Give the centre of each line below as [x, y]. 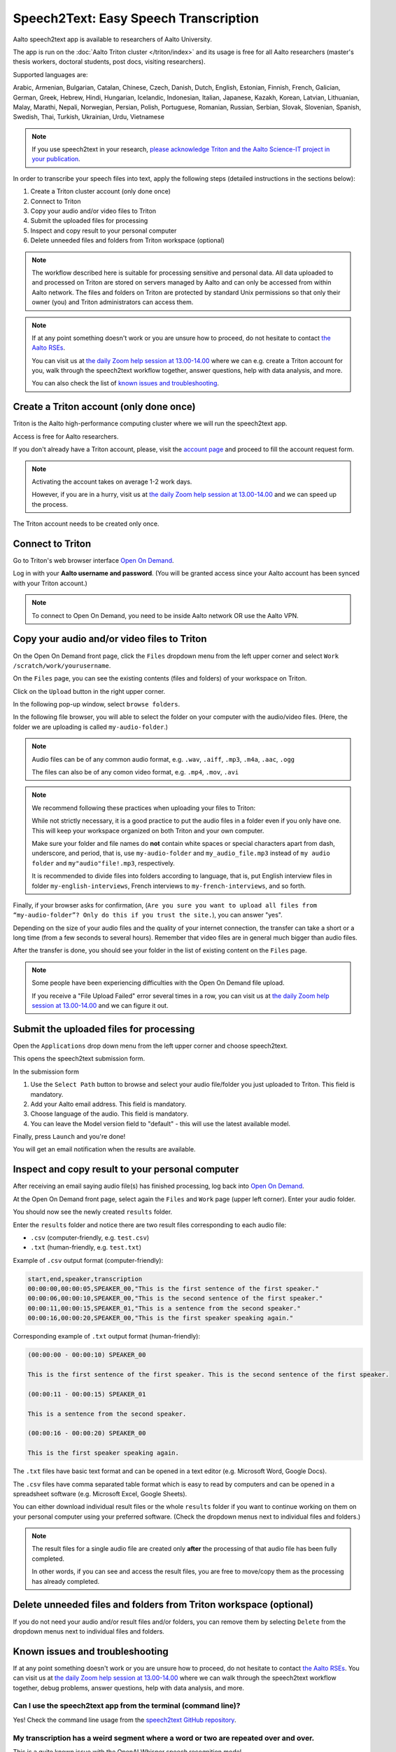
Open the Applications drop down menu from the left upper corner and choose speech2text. [150, 1046]
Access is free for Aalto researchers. [66, 436]
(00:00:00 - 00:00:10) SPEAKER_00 [87, 1355]
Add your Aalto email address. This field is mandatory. [108, 1104]
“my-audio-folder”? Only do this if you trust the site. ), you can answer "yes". [148, 915]
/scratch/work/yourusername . [62, 665]
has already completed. [66, 1581]
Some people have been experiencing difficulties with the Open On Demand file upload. [158, 983]
